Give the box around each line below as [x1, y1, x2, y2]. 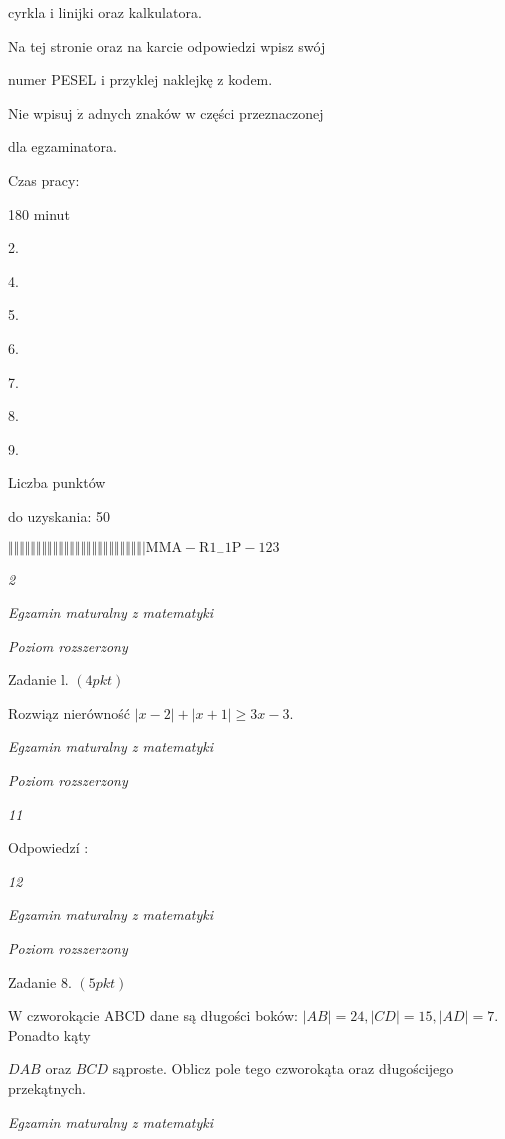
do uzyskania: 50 [8, 505, 110, 526]
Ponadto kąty [8, 1024, 91, 1045]
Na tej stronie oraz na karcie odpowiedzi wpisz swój [8, 35, 326, 56]
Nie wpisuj [8, 102, 73, 123]
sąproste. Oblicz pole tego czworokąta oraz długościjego [112, 1058, 454, 1079]
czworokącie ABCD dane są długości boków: [27, 1005, 298, 1026]
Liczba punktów [8, 472, 106, 493]
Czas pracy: [8, 169, 80, 190]
